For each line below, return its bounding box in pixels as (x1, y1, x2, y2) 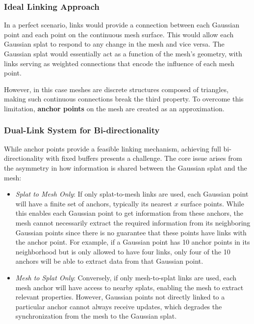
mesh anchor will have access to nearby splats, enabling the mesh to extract (15, 282, 244, 292)
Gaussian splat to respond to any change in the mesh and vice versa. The (4, 39, 225, 49)
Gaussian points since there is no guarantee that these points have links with (15, 227, 247, 237)
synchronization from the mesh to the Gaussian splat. (15, 311, 177, 321)
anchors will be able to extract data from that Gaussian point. (15, 256, 203, 266)
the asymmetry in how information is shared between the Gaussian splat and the (4, 162, 247, 173)
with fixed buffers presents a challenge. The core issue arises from (46, 153, 242, 163)
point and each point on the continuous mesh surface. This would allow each (4, 29, 234, 39)
